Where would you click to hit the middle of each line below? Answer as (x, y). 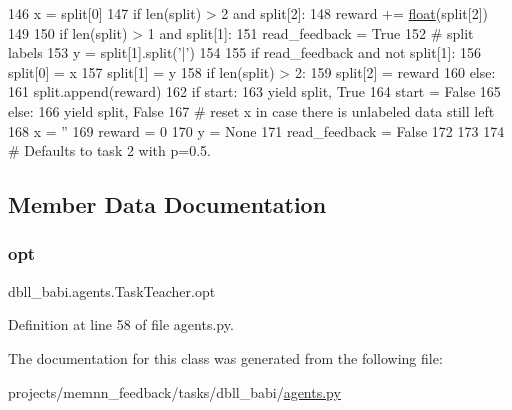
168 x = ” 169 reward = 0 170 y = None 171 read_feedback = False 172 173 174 (256, 130)
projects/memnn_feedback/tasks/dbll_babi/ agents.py (174, 391)
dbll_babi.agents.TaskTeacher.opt (112, 290)
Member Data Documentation (167, 204)
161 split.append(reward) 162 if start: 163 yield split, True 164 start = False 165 (254, 91)
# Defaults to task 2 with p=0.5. (109, 150)
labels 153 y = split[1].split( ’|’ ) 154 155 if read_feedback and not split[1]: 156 (244, 52)
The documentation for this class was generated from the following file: (225, 357)
